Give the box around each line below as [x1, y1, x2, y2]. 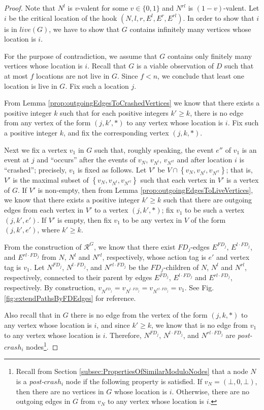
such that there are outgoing [163, 194, 252, 205]
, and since [96, 319, 130, 330]
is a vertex [226, 174, 259, 185]
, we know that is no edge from [151, 319, 248, 330]
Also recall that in [4, 310, 60, 320]
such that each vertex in [140, 174, 216, 185]
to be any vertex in [122, 214, 182, 225]
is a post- [16, 375, 44, 386]
